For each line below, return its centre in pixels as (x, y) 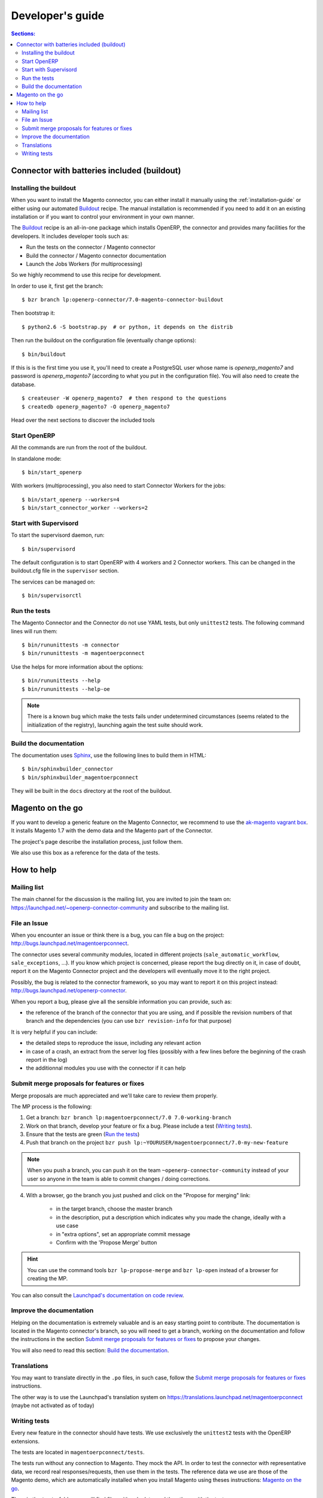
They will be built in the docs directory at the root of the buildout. (91, 791)
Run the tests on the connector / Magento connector (91, 247)
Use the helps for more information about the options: (77, 667)
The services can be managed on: (53, 582)
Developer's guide (58, 16)
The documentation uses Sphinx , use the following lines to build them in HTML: (109, 755)
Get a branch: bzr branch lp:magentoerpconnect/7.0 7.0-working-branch (129, 1118)
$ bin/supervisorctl (52, 596)
